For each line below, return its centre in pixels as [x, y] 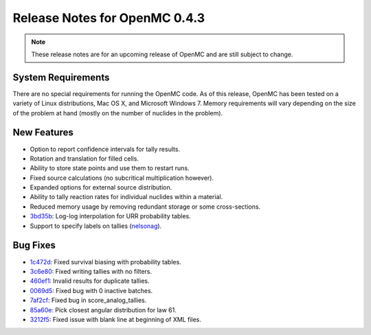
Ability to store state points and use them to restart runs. [110, 168]
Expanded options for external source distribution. [101, 187]
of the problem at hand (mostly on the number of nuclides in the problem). [118, 113]
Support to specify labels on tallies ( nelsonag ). [96, 226]
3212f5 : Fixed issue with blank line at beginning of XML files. [116, 319]
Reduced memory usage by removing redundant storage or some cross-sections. [145, 207]
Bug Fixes [34, 245]
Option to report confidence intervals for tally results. [105, 149]
